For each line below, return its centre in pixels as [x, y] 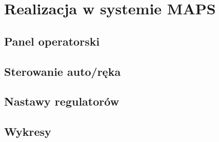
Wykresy [28, 131]
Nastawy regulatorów [62, 101]
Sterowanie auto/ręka [63, 71]
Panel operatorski [52, 41]
